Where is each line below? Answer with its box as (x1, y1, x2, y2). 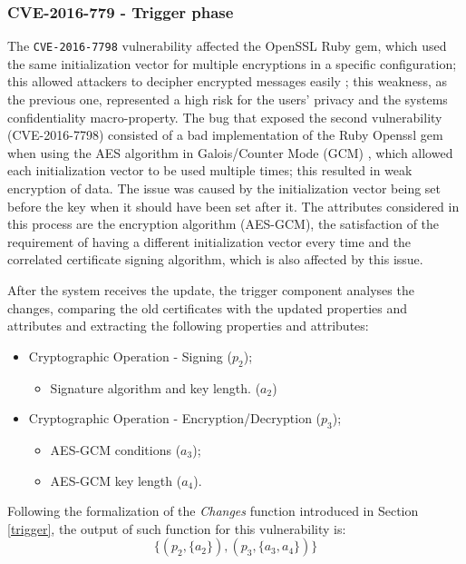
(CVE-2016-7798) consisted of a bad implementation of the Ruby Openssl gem (7, 125, 443, 144)
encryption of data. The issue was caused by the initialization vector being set (7, 179, 442, 198)
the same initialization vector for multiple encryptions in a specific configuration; (7, 54, 457, 73)
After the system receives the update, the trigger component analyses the (7, 281, 414, 299)
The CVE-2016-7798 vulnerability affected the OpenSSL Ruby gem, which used (7, 36, 447, 55)
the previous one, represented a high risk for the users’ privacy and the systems (7, 90, 448, 109)
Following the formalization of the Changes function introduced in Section (7, 501, 419, 520)
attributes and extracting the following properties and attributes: (7, 316, 369, 335)
